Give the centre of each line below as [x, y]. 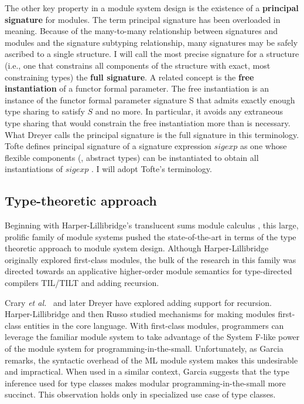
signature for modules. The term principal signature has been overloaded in [143, 19]
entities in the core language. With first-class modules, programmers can [154, 325]
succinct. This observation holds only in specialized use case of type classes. [140, 394]
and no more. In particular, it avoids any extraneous [189, 111]
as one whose [263, 146]
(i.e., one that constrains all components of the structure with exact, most [138, 65]
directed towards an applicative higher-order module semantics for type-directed [148, 271]
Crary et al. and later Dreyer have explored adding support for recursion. [138, 302]
